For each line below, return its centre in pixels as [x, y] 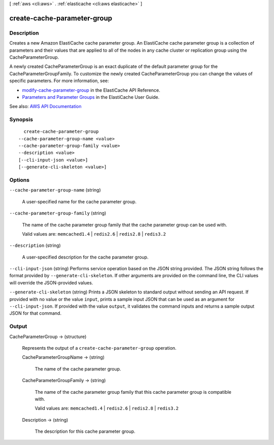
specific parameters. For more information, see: [59, 81]
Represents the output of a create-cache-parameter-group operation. [99, 348]
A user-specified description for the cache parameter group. [85, 257]
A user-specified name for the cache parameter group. [79, 201]
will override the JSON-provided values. [51, 283]
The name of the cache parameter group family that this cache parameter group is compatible [133, 392]
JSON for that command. [36, 313]
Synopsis [21, 120]
